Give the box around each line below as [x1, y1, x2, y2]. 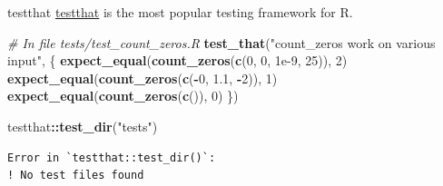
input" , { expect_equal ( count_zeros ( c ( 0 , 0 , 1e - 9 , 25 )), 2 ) [7, 51, 348, 70]
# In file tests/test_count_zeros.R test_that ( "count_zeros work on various [7, 33, 436, 52]
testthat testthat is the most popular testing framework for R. [7, 3, 353, 21]
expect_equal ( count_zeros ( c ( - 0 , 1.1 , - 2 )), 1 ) [7, 68, 278, 87]
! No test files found [7, 169, 144, 182]
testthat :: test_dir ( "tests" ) [7, 116, 158, 135]
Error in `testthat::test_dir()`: [7, 151, 216, 164]
